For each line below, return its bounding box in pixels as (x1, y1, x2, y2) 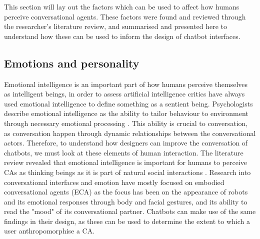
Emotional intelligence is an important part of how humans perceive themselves (4, 78, 248, 89)
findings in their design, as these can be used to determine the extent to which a (4, 215, 250, 226)
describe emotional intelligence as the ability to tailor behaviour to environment (4, 108, 248, 118)
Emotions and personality (4, 55, 139, 70)
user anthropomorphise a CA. (4, 225, 95, 236)
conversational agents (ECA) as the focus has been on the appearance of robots (4, 186, 248, 197)
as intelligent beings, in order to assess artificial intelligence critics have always (4, 88, 245, 99)
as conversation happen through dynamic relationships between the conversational (4, 127, 256, 138)
